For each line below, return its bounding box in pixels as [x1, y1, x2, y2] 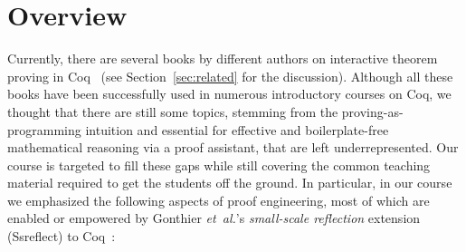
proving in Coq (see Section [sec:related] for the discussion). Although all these [7, 66, 453, 85]
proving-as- [341, 102, 404, 121]
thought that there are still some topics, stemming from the [7, 102, 338, 121]
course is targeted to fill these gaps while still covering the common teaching [7, 155, 431, 174]
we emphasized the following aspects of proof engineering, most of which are [7, 190, 430, 209]
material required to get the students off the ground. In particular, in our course [7, 173, 452, 192]
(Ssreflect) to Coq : [7, 227, 116, 246]
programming [7, 120, 81, 139]
